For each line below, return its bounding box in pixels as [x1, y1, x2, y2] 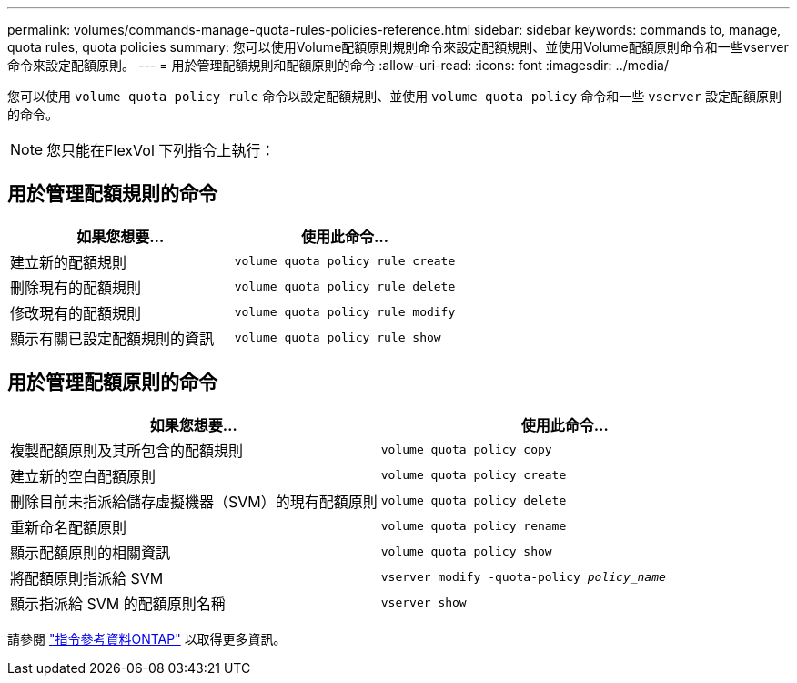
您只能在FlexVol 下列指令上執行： [46, 141, 276, 159]
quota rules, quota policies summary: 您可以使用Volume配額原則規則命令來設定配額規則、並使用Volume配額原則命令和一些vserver [7, 39, 789, 55]
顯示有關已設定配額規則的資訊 [10, 329, 215, 348]
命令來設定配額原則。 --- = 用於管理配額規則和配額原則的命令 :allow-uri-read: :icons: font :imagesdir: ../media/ [7, 57, 670, 73]
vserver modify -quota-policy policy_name [380, 570, 666, 585]
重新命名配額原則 [10, 517, 127, 536]
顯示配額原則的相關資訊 [10, 543, 171, 562]
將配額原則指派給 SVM [10, 568, 164, 587]
